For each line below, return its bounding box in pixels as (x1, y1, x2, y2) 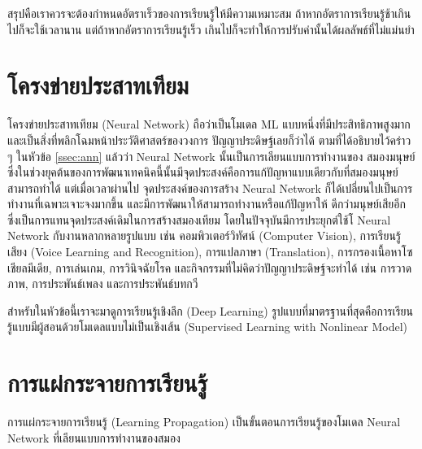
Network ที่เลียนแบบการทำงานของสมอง (7, 429, 181, 446)
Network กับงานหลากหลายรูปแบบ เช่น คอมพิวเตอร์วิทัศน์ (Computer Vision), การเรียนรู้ (7, 227, 402, 244)
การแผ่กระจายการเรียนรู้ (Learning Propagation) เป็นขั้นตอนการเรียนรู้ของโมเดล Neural (7, 413, 401, 430)
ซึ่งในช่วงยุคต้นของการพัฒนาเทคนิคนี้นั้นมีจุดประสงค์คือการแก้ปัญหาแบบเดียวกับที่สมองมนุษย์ (7, 163, 398, 181)
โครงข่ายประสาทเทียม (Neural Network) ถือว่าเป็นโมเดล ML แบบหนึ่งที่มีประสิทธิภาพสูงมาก (7, 116, 411, 133)
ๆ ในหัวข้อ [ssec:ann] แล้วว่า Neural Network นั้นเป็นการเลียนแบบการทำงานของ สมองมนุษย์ (7, 147, 415, 164)
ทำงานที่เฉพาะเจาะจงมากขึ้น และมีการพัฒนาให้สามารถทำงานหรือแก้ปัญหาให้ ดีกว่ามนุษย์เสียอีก (7, 195, 406, 212)
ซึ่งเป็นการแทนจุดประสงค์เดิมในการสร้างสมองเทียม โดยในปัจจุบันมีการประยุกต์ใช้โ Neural (7, 211, 391, 228)
